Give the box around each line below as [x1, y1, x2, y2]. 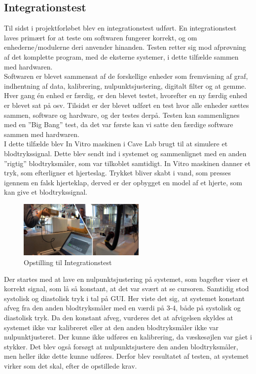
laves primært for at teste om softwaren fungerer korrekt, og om [4, 32, 197, 42]
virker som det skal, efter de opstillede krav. [4, 360, 137, 371]
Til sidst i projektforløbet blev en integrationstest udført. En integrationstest [4, 23, 237, 33]
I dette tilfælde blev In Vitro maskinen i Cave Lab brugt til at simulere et [4, 138, 228, 149]
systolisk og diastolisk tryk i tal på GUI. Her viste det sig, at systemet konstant [4, 293, 245, 303]
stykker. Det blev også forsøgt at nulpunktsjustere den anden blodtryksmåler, [4, 341, 238, 351]
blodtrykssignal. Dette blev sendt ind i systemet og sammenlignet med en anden [4, 148, 247, 158]
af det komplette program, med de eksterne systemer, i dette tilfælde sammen [4, 51, 239, 62]
